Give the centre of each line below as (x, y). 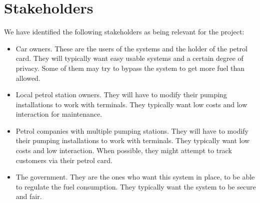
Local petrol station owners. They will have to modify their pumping (121, 95)
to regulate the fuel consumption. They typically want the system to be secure (136, 186)
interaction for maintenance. (59, 114)
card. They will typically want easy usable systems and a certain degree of (129, 58)
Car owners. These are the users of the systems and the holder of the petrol (131, 48)
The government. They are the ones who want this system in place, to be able (135, 177)
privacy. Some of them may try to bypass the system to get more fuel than (130, 68)
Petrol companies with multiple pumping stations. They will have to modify (132, 130)
